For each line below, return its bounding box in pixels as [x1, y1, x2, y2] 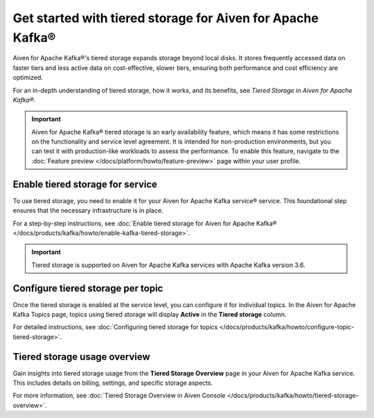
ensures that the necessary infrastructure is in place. [12, 207, 164, 215]
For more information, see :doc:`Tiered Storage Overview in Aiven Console [12, 392, 226, 400]
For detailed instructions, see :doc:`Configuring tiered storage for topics [12, 323, 218, 331]
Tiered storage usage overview [12, 351, 150, 363]
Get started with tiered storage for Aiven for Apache [12, 10, 319, 26]
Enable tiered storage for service [12, 178, 158, 190]
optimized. [12, 73, 43, 82]
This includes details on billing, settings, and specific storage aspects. [12, 378, 213, 387]
